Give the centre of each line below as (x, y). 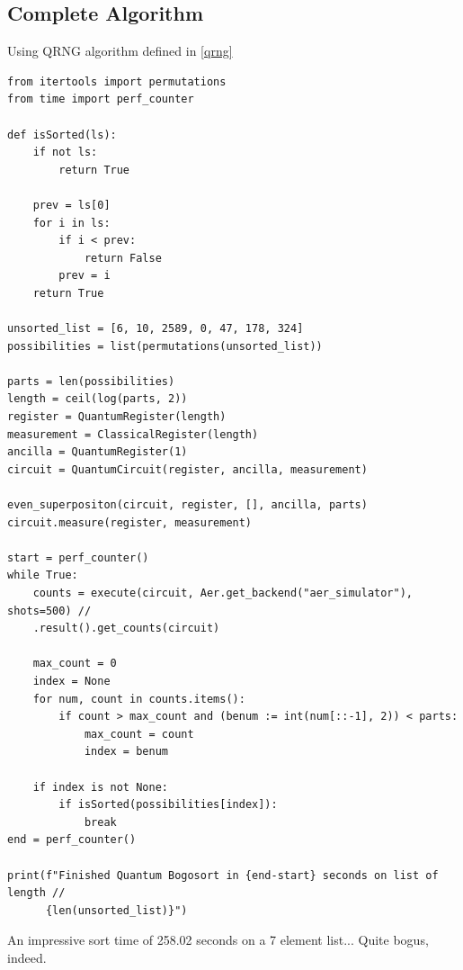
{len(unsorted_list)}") (116, 910)
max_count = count (139, 734)
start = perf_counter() (78, 557)
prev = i (85, 276)
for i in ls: (71, 223)
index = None (71, 681)
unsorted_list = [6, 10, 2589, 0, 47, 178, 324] (156, 329)
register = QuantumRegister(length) (117, 417)
